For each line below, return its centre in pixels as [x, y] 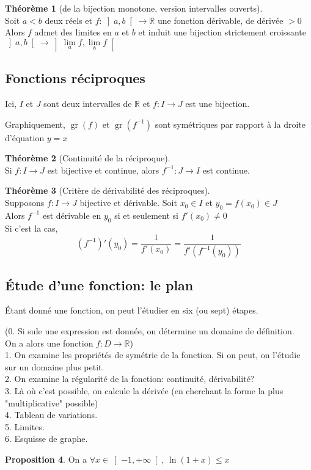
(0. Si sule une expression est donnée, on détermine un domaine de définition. [150, 330]
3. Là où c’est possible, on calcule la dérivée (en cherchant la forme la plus [144, 390]
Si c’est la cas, [31, 228]
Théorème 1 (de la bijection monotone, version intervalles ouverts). [134, 8]
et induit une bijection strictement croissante [222, 32]
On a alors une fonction [49, 343]
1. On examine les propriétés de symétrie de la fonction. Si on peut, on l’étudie [153, 355]
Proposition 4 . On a [46, 459]
